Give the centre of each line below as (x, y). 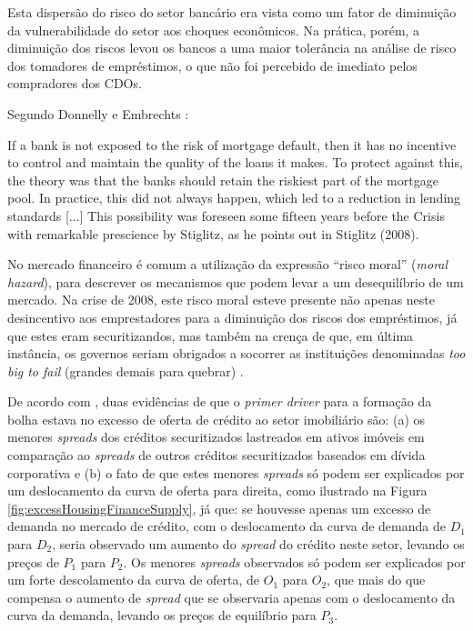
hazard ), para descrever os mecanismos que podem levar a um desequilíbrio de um (236, 281)
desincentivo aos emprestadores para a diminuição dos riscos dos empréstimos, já (232, 317)
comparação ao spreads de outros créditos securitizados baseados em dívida (216, 455)
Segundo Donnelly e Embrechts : (98, 113)
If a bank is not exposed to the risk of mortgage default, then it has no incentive (232, 144)
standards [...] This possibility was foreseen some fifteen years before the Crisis (226, 215)
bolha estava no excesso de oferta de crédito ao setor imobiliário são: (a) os (216, 419)
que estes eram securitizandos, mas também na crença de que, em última (211, 335)
